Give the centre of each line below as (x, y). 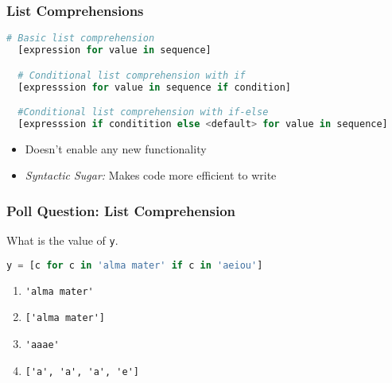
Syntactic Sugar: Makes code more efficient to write (151, 175)
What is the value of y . (62, 240)
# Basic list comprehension (81, 39)
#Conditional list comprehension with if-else (143, 112)
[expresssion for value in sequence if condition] (154, 87)
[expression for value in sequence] (114, 50)
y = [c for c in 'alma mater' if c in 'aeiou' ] (135, 265)
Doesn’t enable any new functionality (116, 148)
